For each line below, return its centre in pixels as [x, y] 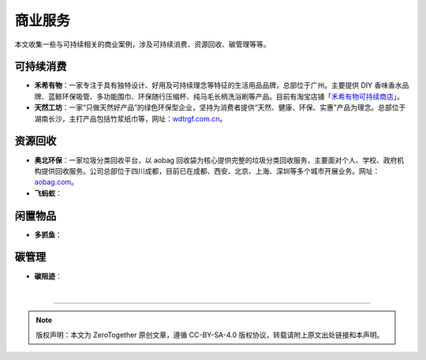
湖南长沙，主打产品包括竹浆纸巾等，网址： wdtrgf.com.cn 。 [131, 118]
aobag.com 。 [56, 182]
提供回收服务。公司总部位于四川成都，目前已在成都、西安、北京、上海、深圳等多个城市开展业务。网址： [210, 171]
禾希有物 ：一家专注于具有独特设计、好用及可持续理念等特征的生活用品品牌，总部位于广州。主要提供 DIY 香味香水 [218, 85]
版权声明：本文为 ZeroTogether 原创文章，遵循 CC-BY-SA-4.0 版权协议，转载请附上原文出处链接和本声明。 [210, 335]
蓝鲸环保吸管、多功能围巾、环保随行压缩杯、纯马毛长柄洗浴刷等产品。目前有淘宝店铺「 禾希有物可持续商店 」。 [226, 96]
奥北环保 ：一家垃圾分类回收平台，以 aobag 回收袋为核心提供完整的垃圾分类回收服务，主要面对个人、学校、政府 [216, 160]
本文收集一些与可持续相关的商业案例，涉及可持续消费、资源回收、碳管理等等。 [142, 44]
